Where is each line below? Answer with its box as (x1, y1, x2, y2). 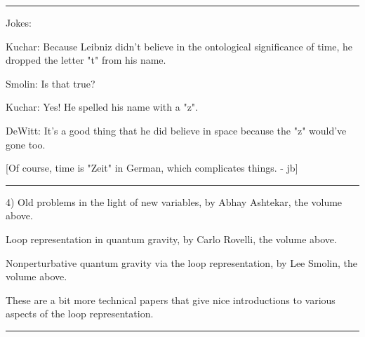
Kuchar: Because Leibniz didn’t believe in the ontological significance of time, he (6, 39, 353, 53)
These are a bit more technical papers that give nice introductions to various (6, 292, 336, 307)
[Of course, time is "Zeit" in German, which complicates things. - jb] (6, 160, 298, 175)
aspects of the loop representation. (6, 306, 154, 321)
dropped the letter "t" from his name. (6, 53, 166, 67)
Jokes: (6, 15, 32, 29)
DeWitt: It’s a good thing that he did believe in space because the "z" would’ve (6, 123, 347, 137)
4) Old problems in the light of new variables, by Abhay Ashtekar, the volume (6, 194, 343, 209)
